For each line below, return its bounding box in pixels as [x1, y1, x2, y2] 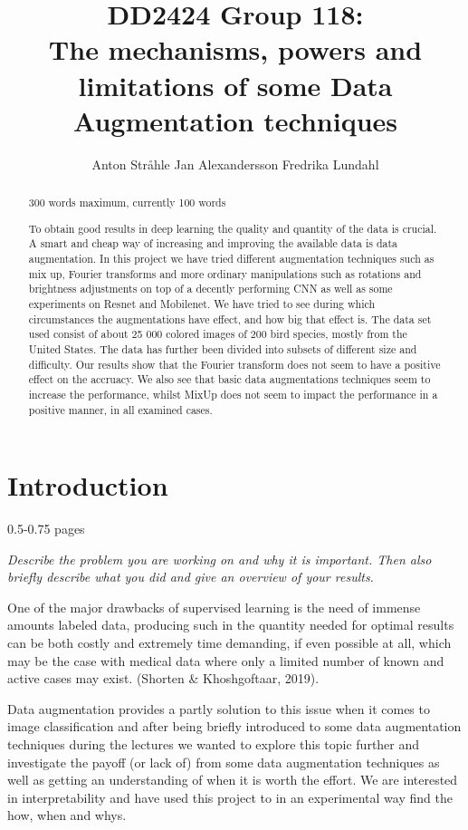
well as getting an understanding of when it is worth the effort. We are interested [7, 770, 458, 789]
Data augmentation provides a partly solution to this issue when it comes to [7, 699, 430, 718]
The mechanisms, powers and [48, 31, 423, 68]
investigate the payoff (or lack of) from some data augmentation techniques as [7, 752, 440, 771]
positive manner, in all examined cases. [28, 401, 213, 417]
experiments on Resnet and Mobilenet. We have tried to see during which [28, 295, 376, 311]
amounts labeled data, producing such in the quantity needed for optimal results [7, 615, 454, 634]
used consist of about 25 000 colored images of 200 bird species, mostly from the [28, 326, 407, 342]
